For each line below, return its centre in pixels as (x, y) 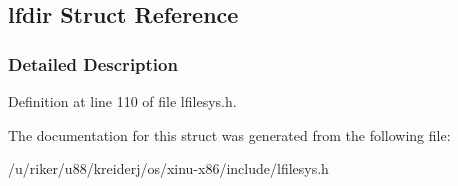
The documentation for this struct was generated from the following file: (229, 134)
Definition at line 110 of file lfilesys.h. (122, 101)
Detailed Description (93, 63)
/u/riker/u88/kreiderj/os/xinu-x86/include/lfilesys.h (168, 168)
